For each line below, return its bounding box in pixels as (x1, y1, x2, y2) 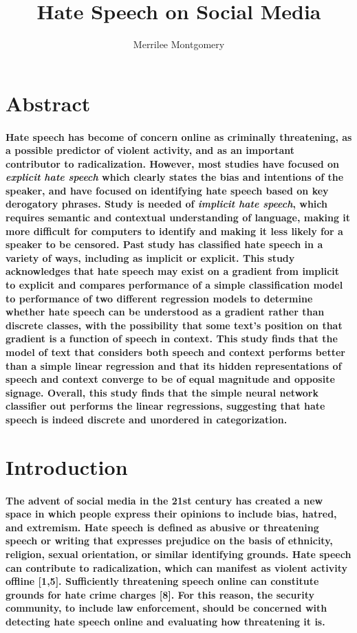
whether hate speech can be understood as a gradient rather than (6, 304, 325, 319)
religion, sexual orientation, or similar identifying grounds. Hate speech (6, 546, 351, 561)
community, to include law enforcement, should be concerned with (6, 601, 327, 615)
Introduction (6, 452, 128, 480)
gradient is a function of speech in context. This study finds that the (6, 331, 338, 346)
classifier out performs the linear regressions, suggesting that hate (6, 399, 325, 413)
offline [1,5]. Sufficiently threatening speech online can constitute (6, 574, 319, 588)
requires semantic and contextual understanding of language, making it (6, 210, 351, 225)
